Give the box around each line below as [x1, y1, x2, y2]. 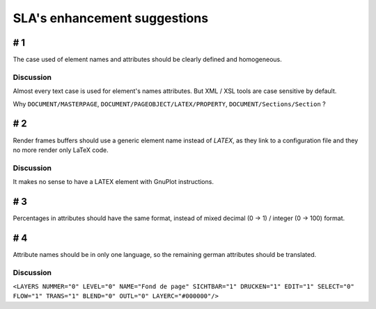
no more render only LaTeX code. [13, 146, 109, 154]
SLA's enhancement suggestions [13, 10, 209, 26]
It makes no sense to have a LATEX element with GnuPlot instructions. [13, 178, 214, 186]
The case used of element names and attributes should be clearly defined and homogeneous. [13, 56, 282, 64]
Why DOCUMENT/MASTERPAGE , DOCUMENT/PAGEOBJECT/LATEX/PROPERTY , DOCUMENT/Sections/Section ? [13, 99, 327, 108]
